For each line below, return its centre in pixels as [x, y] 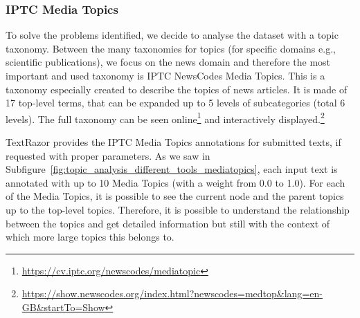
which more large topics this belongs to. [90, 237]
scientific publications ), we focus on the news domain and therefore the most [168, 62]
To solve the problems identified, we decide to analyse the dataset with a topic [172, 35]
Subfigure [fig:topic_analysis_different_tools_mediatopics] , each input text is [172, 169]
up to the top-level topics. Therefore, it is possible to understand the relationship [178, 209]
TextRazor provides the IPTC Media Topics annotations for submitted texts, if [173, 142]
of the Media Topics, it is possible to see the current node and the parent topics [175, 196]
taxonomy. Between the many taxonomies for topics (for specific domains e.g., [171, 48]
